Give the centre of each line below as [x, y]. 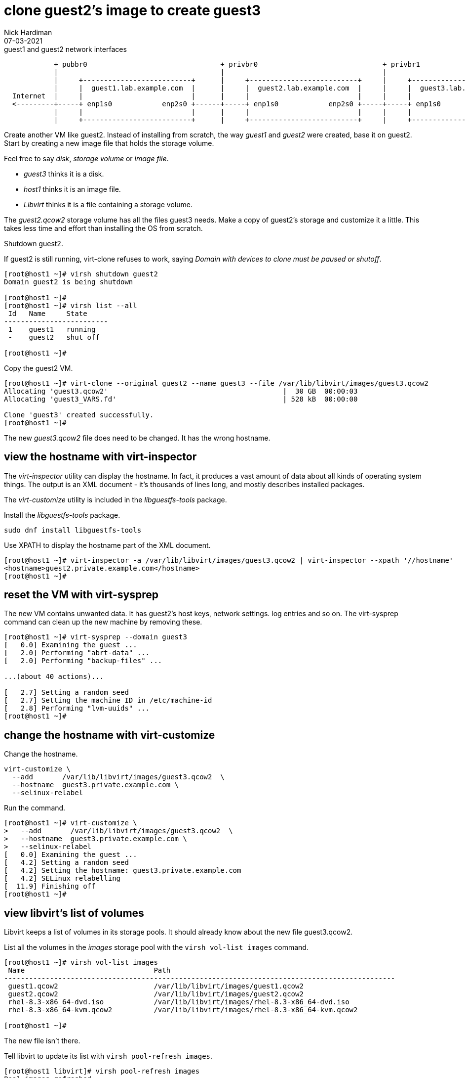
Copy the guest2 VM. [39, 368]
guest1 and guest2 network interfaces [65, 49]
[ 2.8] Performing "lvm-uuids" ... [77, 708]
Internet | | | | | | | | [212, 96]
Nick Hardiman [28, 32]
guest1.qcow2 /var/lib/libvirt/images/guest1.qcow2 [156, 986]
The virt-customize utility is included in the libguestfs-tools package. [116, 499]
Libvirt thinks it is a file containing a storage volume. [108, 204]
